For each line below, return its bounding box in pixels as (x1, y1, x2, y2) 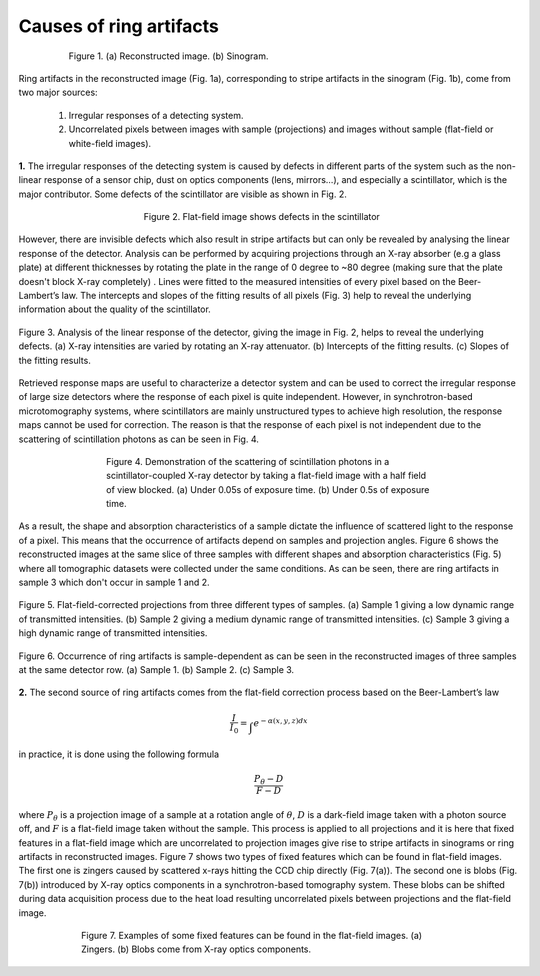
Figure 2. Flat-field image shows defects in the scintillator (143, 211, 380, 223)
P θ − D (253, 773, 284, 787)
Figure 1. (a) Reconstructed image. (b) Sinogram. (68, 50, 269, 62)
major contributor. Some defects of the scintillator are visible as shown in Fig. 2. (18, 188, 347, 200)
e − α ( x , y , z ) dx (253, 716, 309, 729)
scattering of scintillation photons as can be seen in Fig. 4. (18, 433, 260, 445)
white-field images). (68, 137, 152, 149)
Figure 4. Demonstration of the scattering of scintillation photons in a (106, 455, 390, 467)
